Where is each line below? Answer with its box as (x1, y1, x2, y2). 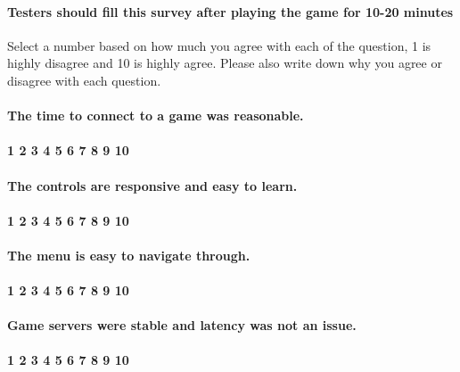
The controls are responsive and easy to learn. (7, 176, 298, 194)
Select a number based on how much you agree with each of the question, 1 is (7, 36, 431, 54)
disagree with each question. (7, 70, 161, 89)
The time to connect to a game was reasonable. (7, 106, 304, 125)
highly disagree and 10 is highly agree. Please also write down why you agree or (7, 54, 442, 72)
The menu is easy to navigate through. (7, 245, 251, 264)
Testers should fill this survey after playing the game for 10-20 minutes (7, 2, 454, 21)
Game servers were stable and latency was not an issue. (7, 316, 357, 335)
